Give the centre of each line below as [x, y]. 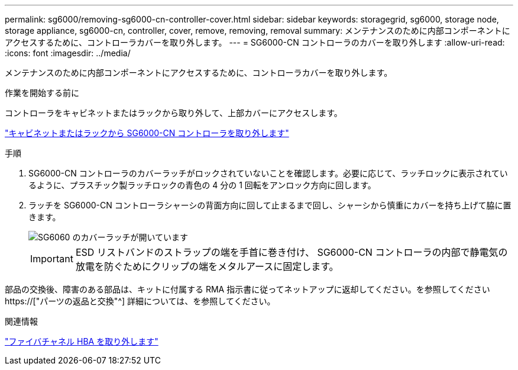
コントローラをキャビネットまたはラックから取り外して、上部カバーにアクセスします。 [174, 113]
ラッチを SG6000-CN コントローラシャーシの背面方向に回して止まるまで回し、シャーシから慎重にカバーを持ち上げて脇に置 [270, 205]
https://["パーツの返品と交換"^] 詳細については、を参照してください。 [140, 301]
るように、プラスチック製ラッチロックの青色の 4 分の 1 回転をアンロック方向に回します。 [202, 185]
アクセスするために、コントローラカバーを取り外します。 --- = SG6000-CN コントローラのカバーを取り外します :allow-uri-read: [255, 42]
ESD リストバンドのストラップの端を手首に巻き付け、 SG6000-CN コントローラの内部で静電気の [292, 252]
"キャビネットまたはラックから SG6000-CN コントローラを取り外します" [147, 133]
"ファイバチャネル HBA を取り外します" [82, 341]
